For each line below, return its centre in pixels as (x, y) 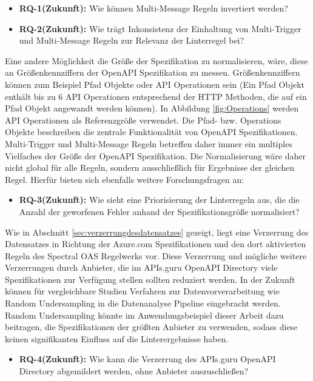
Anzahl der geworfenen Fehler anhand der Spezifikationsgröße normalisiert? (159, 211)
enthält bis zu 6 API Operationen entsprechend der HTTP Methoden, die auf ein (156, 96)
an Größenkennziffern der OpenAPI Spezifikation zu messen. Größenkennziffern (153, 72)
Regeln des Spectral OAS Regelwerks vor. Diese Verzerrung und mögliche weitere (156, 255)
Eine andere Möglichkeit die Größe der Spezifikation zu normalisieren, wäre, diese (156, 60)
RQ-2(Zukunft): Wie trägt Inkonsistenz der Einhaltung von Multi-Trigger (160, 28)
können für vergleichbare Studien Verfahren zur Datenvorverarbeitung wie (142, 291)
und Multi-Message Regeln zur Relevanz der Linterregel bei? (132, 40)
